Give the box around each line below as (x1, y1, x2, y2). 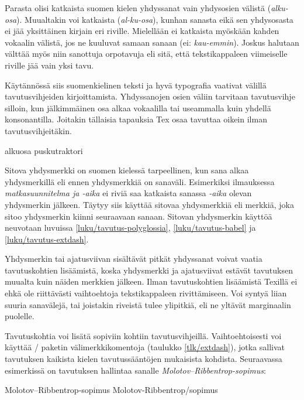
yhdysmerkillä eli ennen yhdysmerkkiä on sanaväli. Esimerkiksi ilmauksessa (5, 175, 275, 187)
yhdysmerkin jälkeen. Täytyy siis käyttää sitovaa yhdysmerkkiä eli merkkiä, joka (5, 198, 294, 210)
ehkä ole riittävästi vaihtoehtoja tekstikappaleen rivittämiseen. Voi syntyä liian (5, 287, 287, 299)
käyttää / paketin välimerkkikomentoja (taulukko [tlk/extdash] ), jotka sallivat (5, 341, 285, 353)
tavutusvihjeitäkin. (5, 124, 72, 136)
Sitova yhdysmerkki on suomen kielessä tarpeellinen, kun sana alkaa (5, 164, 249, 176)
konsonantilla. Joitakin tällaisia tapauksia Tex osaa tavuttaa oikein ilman (5, 113, 267, 125)
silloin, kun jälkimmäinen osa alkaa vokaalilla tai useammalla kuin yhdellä (5, 101, 271, 114)
